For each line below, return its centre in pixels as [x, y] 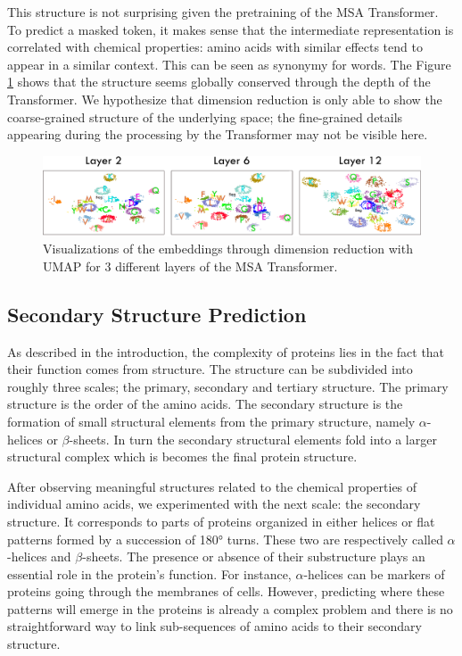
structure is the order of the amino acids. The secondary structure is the [205, 404]
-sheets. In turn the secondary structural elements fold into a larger [253, 439]
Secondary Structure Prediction [157, 314]
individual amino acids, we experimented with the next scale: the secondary [214, 504]
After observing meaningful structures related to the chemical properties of [212, 486]
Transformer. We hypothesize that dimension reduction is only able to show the [225, 99]
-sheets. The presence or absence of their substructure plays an [254, 556]
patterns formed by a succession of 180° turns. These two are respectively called [225, 539]
